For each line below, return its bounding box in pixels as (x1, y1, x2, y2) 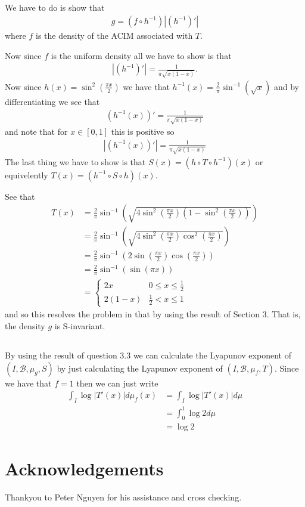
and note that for (5, 125, 68, 138)
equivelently (5, 168, 48, 181)
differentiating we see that (5, 95, 100, 107)
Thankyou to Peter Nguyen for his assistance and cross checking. (5, 490, 242, 503)
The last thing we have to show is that (5, 155, 146, 168)
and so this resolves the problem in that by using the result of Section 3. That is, (5, 308, 301, 320)
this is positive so (111, 125, 175, 138)
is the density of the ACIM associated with (36, 29, 193, 42)
